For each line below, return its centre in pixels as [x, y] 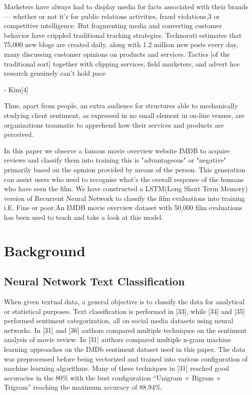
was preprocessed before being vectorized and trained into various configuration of [126, 358]
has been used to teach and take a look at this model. [84, 217]
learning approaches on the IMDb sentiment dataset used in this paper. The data [125, 349]
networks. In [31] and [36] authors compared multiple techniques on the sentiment [125, 330]
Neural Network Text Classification [94, 281]
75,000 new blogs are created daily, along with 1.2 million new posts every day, [121, 44]
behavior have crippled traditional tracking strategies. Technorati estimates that [123, 35]
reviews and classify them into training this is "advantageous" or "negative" [115, 160]
